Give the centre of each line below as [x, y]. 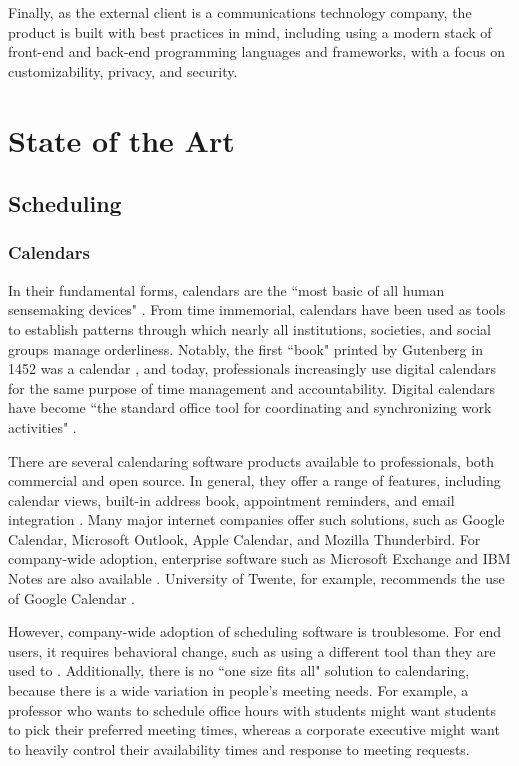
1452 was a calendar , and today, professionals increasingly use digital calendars [252, 368]
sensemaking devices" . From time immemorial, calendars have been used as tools [257, 309]
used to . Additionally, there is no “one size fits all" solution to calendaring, [239, 670]
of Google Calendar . [71, 597]
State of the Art [121, 139]
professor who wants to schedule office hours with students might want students [252, 709]
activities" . [42, 426]
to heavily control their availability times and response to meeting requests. [239, 748]
